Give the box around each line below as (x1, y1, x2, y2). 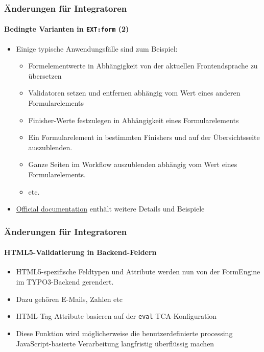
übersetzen (28, 70, 62, 81)
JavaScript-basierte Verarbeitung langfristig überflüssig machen (16, 338, 214, 348)
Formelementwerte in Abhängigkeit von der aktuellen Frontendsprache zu (28, 60, 258, 71)
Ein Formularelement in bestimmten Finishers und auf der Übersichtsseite (28, 132, 260, 143)
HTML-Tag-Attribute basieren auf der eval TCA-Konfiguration (16, 311, 217, 321)
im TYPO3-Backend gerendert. (16, 276, 114, 287)
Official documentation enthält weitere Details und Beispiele (16, 203, 205, 214)
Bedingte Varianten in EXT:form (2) (4, 24, 129, 34)
